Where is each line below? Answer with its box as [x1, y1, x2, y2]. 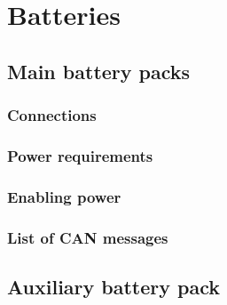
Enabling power [7, 185, 121, 207]
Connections [7, 104, 97, 126]
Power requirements [7, 144, 153, 166]
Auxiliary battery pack [7, 272, 221, 300]
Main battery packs [7, 57, 191, 84]
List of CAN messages [7, 226, 168, 248]
